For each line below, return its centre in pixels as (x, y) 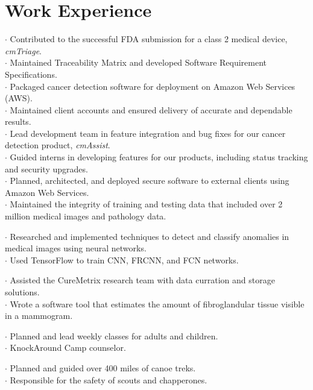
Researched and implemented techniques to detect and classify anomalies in (150, 236)
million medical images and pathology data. (86, 216)
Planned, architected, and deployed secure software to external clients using (150, 181)
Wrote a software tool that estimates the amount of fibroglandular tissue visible (157, 304)
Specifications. (31, 74)
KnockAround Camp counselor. (68, 348)
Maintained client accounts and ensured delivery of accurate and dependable (151, 109)
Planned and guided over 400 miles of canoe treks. (103, 367)
